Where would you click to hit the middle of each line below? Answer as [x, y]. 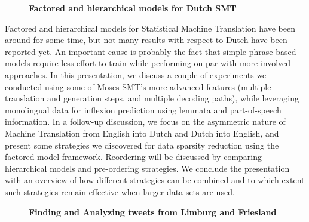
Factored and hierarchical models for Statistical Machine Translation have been [150, 28]
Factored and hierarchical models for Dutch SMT [133, 8]
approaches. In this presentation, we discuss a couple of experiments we [136, 74]
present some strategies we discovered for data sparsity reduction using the [142, 145]
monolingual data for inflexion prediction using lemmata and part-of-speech [143, 110]
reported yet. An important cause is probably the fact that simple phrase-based [151, 51]
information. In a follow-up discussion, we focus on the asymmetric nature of [145, 121]
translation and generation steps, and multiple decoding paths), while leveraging [152, 98]
